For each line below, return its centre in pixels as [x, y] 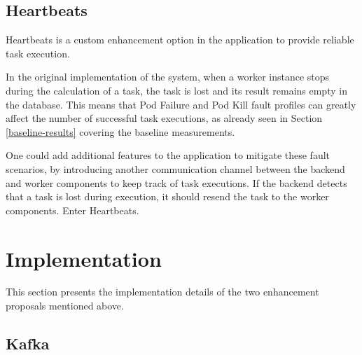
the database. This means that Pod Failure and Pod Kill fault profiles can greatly [181, 104]
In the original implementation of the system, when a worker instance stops [168, 77]
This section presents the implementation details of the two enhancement [162, 292]
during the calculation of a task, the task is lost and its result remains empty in [176, 90]
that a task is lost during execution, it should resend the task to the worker [167, 196]
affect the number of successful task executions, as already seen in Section [164, 118]
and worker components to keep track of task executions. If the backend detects [176, 182]
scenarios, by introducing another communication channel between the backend [175, 168]
